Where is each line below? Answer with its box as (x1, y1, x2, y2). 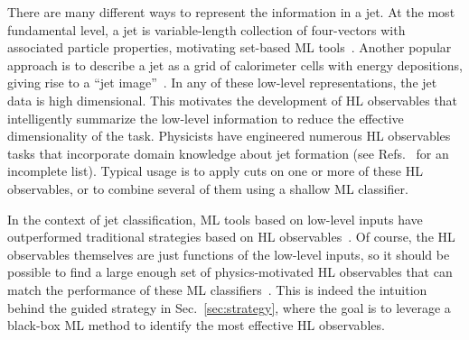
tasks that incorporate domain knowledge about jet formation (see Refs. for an (7, 143, 449, 162)
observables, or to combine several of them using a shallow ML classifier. (7, 179, 408, 198)
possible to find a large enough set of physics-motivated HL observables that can (7, 262, 453, 281)
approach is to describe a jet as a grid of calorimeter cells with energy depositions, (7, 55, 463, 74)
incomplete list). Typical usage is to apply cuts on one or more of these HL (7, 161, 423, 180)
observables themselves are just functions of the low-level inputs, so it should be (7, 244, 450, 263)
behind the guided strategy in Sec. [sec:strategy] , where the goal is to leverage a (7, 298, 451, 317)
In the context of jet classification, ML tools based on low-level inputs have (7, 209, 423, 228)
